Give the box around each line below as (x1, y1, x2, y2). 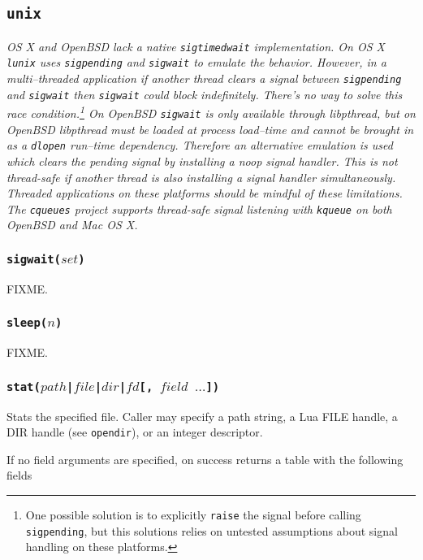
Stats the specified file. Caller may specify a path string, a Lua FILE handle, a (6, 407, 398, 424)
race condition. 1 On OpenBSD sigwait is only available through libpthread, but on (6, 102, 416, 122)
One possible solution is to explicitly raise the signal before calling (25, 506, 361, 523)
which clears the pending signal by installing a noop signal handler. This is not (6, 152, 398, 169)
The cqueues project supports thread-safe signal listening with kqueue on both (6, 200, 392, 217)
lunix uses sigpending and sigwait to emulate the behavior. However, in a (6, 54, 386, 71)
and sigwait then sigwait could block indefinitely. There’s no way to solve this (6, 85, 403, 102)
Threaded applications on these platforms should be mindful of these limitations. (6, 184, 403, 202)
